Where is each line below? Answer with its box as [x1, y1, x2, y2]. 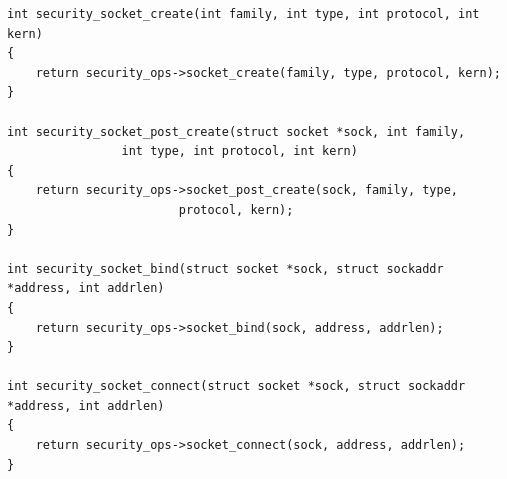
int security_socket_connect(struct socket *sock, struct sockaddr [7, 379, 466, 394]
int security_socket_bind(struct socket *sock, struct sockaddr [7, 261, 444, 276]
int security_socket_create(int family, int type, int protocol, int [7, 7, 480, 21]
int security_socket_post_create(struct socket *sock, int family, [7, 124, 466, 139]
